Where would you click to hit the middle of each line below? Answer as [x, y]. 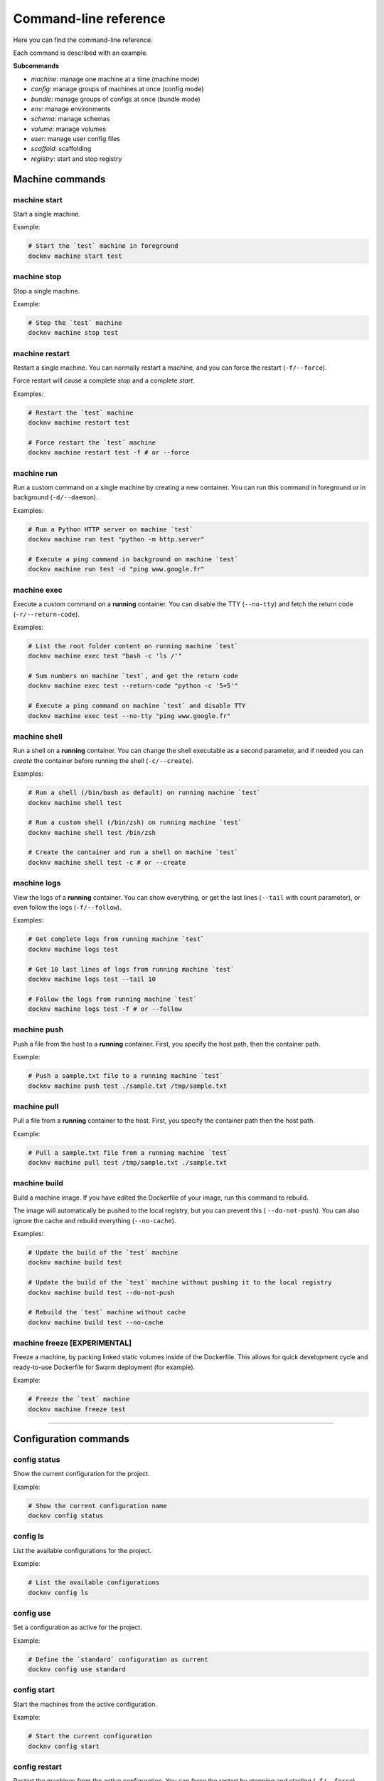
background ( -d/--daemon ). [55, 497]
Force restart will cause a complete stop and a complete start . [104, 380]
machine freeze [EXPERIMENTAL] [72, 1343]
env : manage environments [71, 109]
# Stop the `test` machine [75, 323]
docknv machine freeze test [77, 1409]
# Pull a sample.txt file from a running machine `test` [129, 1153]
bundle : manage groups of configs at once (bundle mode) [116, 99]
